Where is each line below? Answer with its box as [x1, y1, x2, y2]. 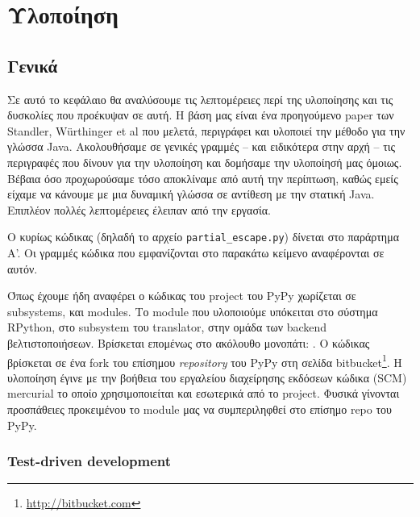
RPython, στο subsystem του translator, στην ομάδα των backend [7, 319, 327, 336]
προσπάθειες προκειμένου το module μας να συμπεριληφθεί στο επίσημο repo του [7, 400, 393, 417]
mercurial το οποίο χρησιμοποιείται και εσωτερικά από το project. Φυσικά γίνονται [7, 385, 400, 402]
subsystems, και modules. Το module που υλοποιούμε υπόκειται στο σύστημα [7, 302, 378, 319]
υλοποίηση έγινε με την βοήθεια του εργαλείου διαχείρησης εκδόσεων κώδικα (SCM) [7, 369, 407, 386]
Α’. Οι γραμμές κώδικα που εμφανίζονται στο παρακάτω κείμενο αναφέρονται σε [7, 244, 385, 261]
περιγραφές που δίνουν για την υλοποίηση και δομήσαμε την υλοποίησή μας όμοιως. [7, 153, 402, 170]
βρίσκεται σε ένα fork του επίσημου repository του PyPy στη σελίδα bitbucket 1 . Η [7, 351, 402, 370]
